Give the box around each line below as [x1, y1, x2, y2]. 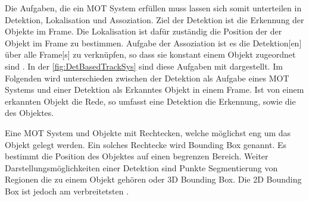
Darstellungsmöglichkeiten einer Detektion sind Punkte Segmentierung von [5, 161, 278, 174]
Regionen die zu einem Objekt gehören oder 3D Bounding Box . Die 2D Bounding [5, 173, 302, 186]
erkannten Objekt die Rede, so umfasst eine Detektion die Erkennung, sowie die [5, 95, 296, 107]
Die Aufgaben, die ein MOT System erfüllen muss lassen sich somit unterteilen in [5, 2, 302, 14]
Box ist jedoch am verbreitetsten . [5, 184, 129, 197]
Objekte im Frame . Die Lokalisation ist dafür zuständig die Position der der [5, 25, 282, 37]
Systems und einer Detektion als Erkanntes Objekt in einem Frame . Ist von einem [5, 83, 304, 96]
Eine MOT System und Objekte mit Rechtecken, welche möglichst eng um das [5, 126, 291, 139]
